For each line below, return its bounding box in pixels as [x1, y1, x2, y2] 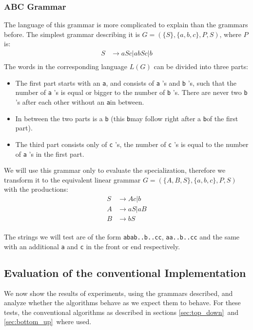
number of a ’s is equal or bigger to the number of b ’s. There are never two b [15, 87, 248, 97]
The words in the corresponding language [4, 61, 128, 72]
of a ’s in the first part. [15, 148, 84, 159]
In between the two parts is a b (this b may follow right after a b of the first [15, 113, 238, 123]
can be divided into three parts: [154, 61, 248, 72]
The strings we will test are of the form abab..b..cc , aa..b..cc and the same [4, 232, 240, 242]
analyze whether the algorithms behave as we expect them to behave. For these [4, 297, 241, 308]
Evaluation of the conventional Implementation [4, 265, 246, 280]
